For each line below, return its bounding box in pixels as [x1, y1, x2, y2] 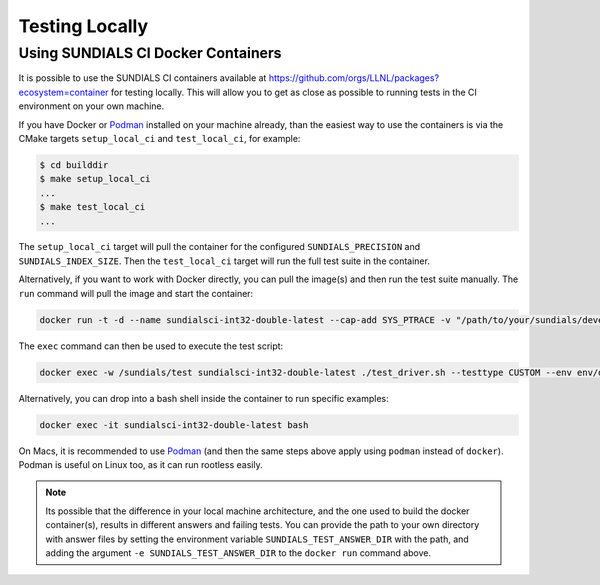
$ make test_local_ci [39, 201, 146, 213]
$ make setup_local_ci [39, 173, 151, 185]
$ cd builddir [39, 159, 109, 170]
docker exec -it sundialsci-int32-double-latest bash [39, 419, 309, 430]
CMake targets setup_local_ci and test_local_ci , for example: [18, 132, 301, 144]
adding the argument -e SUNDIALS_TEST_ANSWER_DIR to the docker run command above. [45, 546, 432, 559]
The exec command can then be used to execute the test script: [18, 340, 284, 352]
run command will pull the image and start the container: [18, 287, 254, 299]
